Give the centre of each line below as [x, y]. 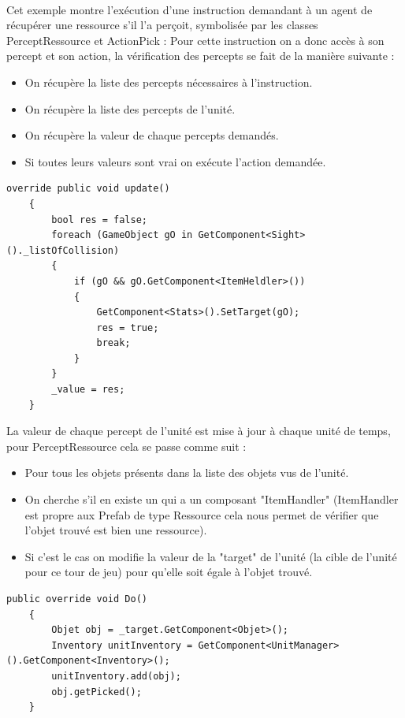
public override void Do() [77, 599]
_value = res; [88, 390]
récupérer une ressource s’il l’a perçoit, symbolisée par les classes [162, 25]
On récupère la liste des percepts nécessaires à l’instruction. [169, 82]
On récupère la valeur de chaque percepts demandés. [152, 135]
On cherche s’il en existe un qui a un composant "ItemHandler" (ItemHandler [212, 499]
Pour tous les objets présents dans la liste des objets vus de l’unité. [187, 472]
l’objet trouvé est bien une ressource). [116, 530]
